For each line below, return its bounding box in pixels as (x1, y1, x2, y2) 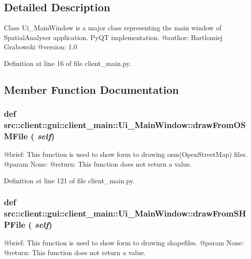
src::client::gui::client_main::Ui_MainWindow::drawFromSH (4, 207, 246, 219)
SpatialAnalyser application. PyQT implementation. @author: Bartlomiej (4, 32, 223, 42)
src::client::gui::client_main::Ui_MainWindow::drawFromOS (4, 119, 246, 131)
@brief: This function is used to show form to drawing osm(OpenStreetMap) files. (4, 149, 248, 159)
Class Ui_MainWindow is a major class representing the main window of (4, 22, 222, 33)
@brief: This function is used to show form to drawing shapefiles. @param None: (4, 237, 244, 248)
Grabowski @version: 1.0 (4, 42, 77, 52)
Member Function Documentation (4, 82, 179, 97)
